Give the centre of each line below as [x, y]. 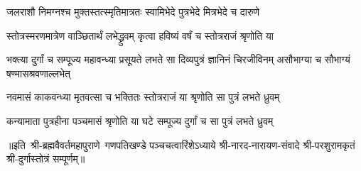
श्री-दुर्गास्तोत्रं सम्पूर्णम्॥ [46, 159]
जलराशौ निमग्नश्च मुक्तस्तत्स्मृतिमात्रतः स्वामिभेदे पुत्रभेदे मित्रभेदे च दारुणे [133, 11]
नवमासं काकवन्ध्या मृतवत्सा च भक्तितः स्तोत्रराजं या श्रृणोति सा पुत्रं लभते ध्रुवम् [143, 97]
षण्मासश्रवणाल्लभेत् [38, 73]
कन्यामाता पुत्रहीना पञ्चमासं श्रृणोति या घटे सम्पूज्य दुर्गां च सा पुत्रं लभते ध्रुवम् [140, 120]
